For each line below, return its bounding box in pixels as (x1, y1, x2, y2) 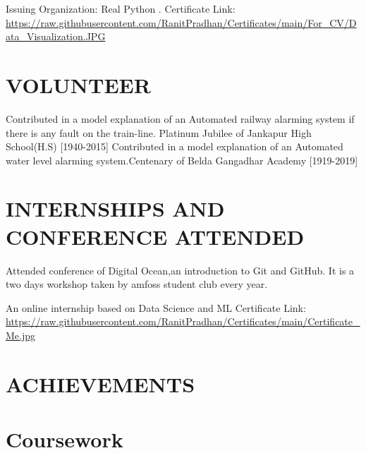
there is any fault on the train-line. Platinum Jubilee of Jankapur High (6, 125, 312, 140)
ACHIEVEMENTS (6, 369, 195, 398)
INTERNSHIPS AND (6, 194, 225, 223)
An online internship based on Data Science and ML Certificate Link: (6, 300, 306, 315)
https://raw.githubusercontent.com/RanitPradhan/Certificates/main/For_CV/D (6, 15, 357, 30)
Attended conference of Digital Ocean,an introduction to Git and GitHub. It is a (6, 262, 355, 277)
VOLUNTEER (6, 70, 151, 99)
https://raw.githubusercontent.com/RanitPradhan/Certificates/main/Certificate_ (6, 314, 360, 329)
